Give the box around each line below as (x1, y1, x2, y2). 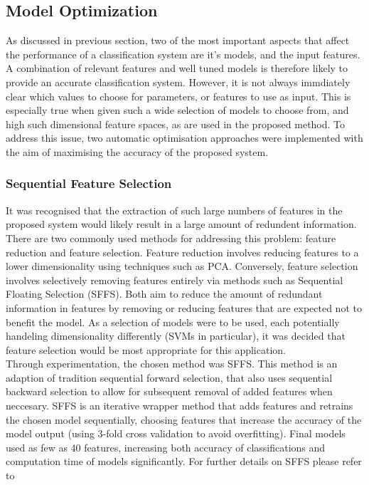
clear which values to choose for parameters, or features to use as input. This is (6, 88, 351, 103)
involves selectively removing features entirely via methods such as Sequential (6, 272, 343, 287)
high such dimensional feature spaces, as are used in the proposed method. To (6, 116, 346, 131)
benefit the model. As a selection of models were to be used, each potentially (6, 314, 340, 329)
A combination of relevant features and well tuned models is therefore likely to (6, 61, 348, 75)
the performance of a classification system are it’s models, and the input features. (6, 46, 360, 61)
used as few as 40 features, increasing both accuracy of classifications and (6, 439, 326, 454)
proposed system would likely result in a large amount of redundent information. (6, 217, 357, 231)
